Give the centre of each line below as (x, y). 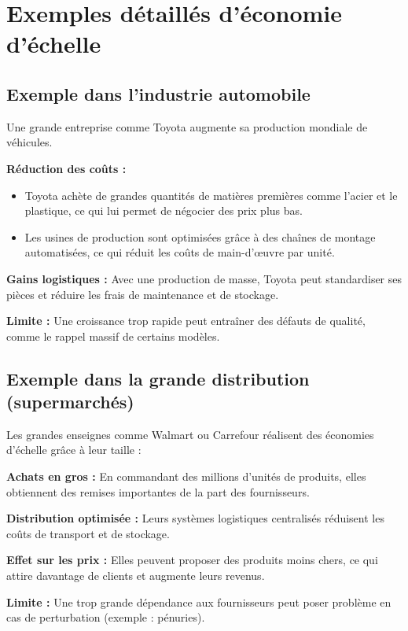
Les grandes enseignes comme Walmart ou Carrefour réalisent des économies (190, 434)
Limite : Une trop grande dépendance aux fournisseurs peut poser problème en (199, 601)
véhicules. (29, 142)
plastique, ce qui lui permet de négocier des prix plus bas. (164, 210)
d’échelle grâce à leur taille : (74, 450)
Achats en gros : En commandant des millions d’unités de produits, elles (186, 476)
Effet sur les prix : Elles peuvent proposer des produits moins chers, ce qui (192, 560)
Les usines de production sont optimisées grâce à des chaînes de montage (200, 236)
